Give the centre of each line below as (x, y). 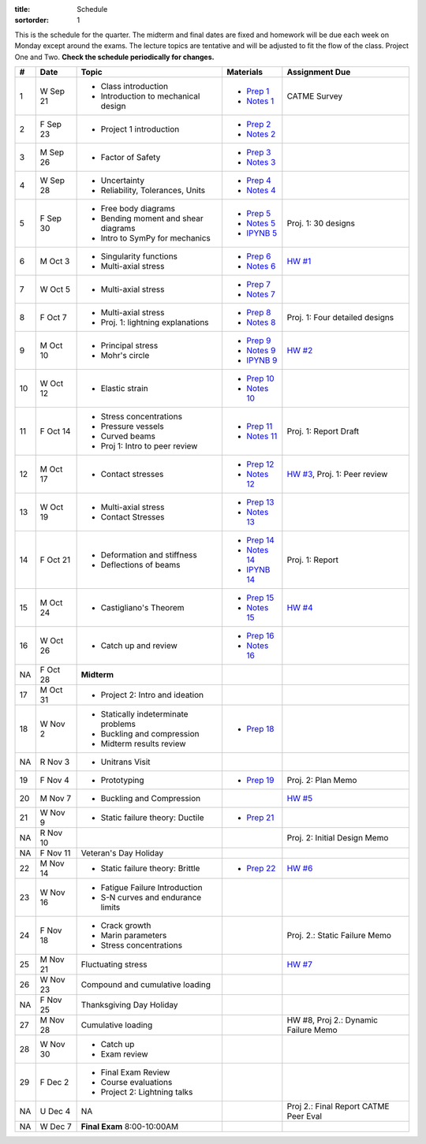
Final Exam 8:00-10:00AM (130, 1126)
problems (118, 724)
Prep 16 (260, 635)
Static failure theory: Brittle (150, 868)
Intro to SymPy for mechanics (155, 238)
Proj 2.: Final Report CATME (338, 1106)
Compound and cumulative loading (146, 984)
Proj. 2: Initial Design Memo (338, 837)
